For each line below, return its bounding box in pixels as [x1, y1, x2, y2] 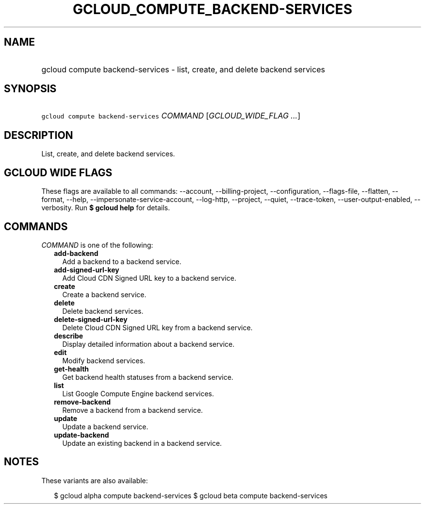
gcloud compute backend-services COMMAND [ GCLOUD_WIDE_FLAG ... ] [41, 111, 300, 121]
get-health [54, 364, 89, 373]
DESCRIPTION [4, 129, 73, 141]
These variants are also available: [41, 476, 148, 485]
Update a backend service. [62, 422, 148, 431]
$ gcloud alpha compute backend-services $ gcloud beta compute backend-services [54, 491, 327, 500]
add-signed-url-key [54, 265, 119, 274]
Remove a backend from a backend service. [62, 406, 203, 414]
